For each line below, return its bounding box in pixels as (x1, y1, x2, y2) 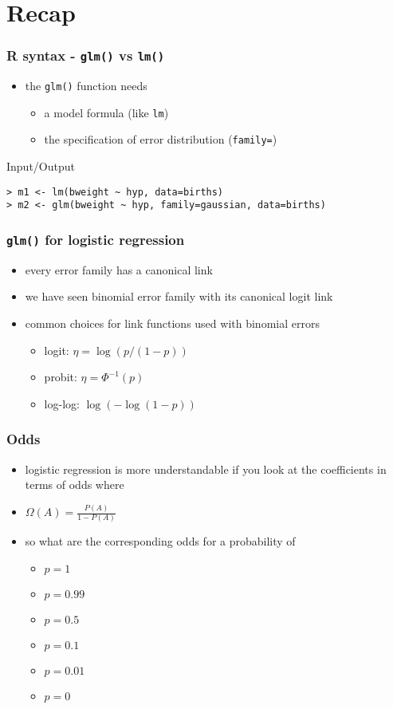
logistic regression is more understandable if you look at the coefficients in (25, 460, 387, 477)
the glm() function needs (25, 77, 147, 94)
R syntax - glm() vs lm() (6, 45, 165, 65)
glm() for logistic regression (6, 229, 185, 249)
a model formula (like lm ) (44, 104, 169, 120)
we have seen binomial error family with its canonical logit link (25, 288, 333, 305)
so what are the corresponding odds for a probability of (25, 533, 296, 549)
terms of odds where (25, 476, 124, 493)
